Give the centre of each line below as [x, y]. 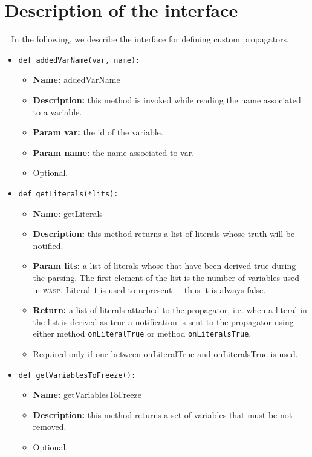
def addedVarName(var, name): [79, 60]
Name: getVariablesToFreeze [87, 394]
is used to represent [136, 289]
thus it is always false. [225, 289]
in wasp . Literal [62, 289]
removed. [50, 426]
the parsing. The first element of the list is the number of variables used [166, 277]
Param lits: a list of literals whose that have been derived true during [164, 266]
